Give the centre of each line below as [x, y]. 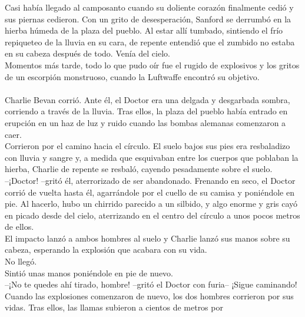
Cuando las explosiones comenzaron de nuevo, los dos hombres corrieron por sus [149, 295]
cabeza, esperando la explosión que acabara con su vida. [106, 250]
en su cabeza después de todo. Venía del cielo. [87, 53]
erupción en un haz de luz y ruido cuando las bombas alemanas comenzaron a [145, 122]
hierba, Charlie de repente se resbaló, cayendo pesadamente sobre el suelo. [139, 169]
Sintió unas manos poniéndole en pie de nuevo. [89, 273]
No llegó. [21, 261]
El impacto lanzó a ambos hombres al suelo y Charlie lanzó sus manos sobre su [147, 238]
